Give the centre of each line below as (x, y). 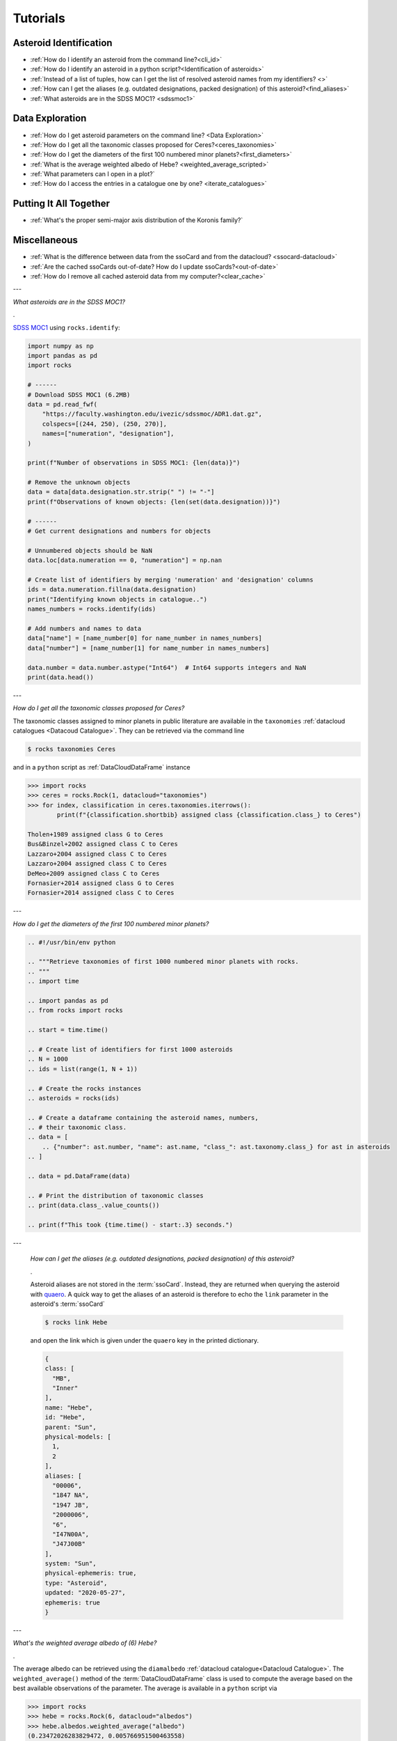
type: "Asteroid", (76, 1583)
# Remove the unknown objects (79, 483)
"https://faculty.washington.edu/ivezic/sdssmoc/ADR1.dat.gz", (152, 414)
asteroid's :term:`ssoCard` (68, 1304)
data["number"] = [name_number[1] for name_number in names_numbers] (148, 648)
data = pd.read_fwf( (62, 404)
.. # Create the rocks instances (84, 1088)
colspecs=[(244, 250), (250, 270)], (104, 424)
